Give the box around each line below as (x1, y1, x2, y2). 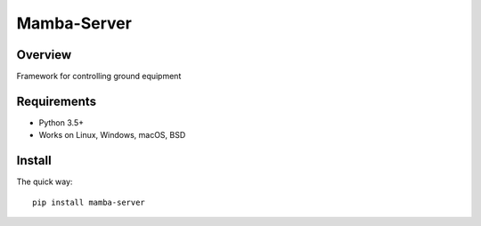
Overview (16, 47, 72, 62)
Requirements (16, 93, 97, 109)
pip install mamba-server (32, 197, 146, 207)
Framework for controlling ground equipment (16, 71, 182, 82)
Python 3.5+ (38, 117, 85, 128)
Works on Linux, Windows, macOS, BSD (38, 130, 186, 141)
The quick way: (16, 176, 73, 187)
